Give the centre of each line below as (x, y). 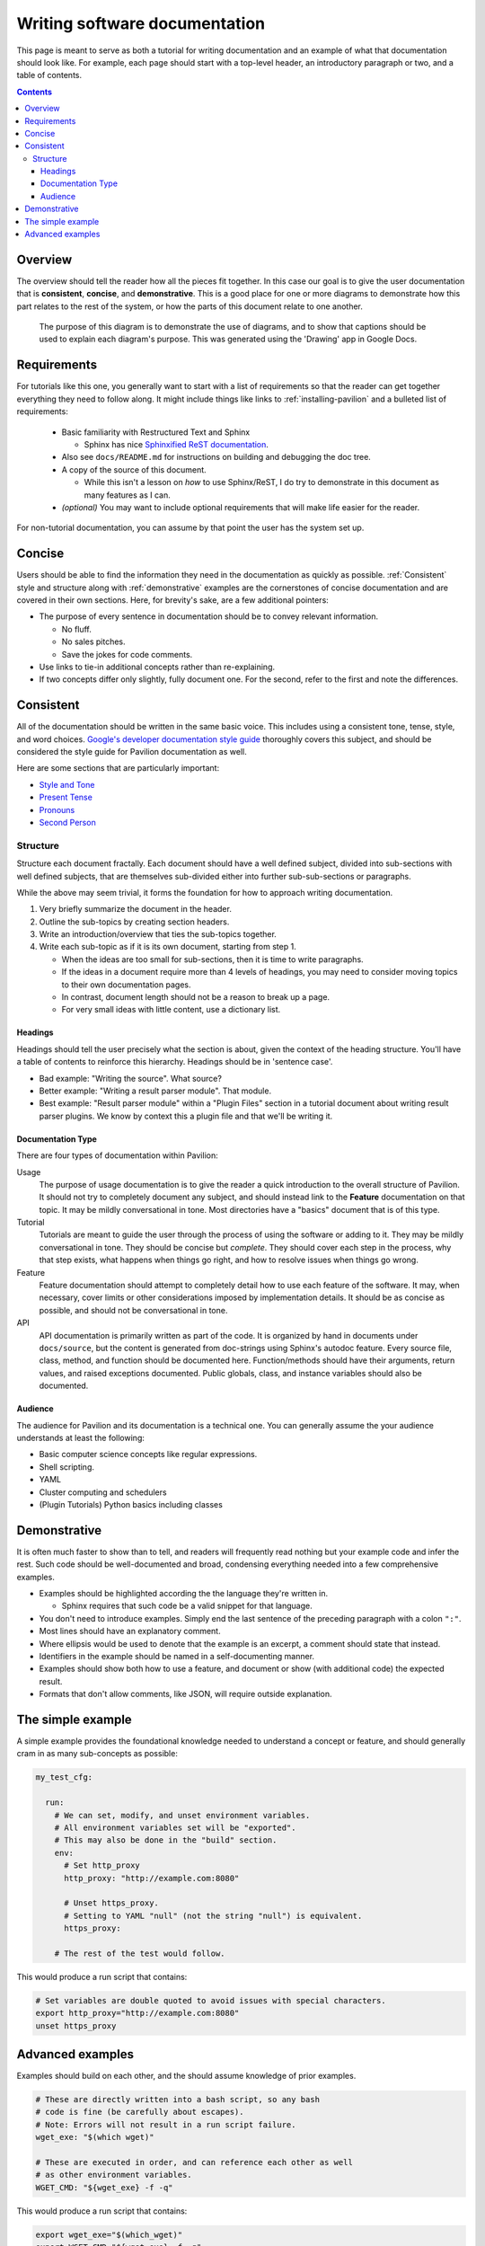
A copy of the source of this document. (134, 469)
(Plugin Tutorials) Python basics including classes (131, 1504)
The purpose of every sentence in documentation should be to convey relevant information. (209, 616)
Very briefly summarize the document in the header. (136, 909)
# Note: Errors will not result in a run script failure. (166, 2124)
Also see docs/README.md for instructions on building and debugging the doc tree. (216, 457)
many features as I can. (127, 495)
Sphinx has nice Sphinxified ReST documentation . (176, 444)
